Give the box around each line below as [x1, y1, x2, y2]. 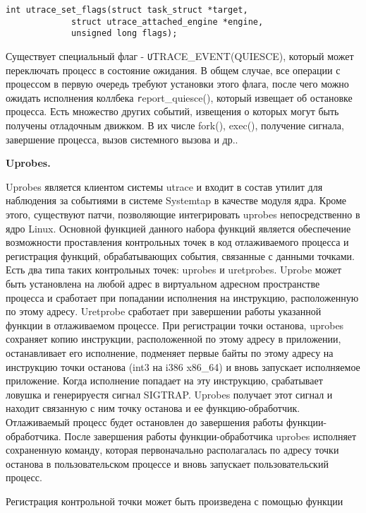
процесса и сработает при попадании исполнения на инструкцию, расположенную [6, 290, 359, 305]
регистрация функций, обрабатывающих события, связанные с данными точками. [6, 248, 355, 263]
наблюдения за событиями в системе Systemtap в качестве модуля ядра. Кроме [6, 193, 347, 208]
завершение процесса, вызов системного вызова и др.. [6, 131, 238, 146]
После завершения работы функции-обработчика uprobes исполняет [64, 428, 357, 443]
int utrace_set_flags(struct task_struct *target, [6, 5, 248, 15]
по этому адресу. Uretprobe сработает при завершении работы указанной [6, 304, 322, 319]
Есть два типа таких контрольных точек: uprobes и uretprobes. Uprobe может [6, 262, 342, 277]
